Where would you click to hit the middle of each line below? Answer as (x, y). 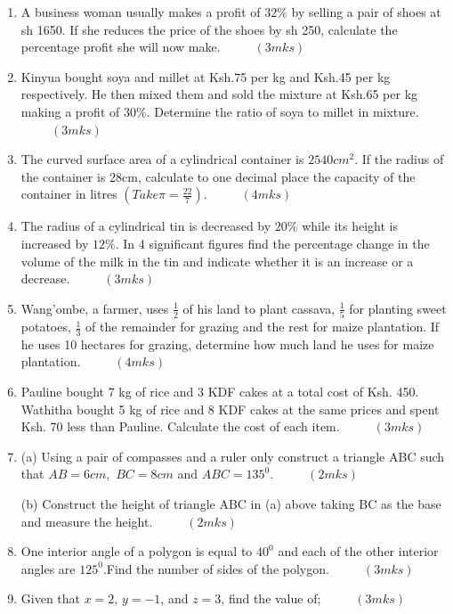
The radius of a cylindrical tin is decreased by (146, 226)
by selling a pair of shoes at (366, 12)
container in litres (69, 194)
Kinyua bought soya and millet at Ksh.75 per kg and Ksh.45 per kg (206, 76)
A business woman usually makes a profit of (141, 12)
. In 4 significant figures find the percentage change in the (272, 243)
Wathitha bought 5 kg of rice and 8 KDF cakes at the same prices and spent (230, 409)
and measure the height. (87, 521)
